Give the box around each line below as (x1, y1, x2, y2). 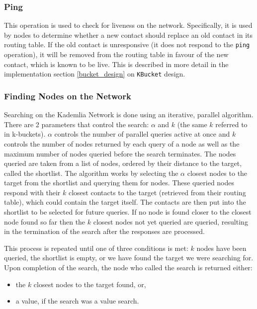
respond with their (4, 187, 61, 197)
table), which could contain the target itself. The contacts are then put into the (4, 197, 246, 207)
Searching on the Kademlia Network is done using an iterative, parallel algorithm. (4, 109, 254, 120)
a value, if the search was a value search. (15, 296, 139, 306)
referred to (215, 119, 248, 129)
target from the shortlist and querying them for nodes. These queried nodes (4, 177, 235, 188)
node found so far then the (4, 216, 86, 227)
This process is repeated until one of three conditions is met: (4, 242, 188, 253)
